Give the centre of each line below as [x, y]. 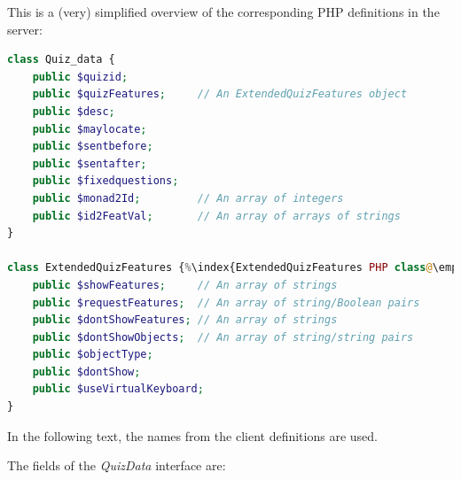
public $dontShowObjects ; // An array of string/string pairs [223, 337]
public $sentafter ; [90, 163]
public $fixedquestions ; [105, 181]
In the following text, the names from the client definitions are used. [192, 435]
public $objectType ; [93, 355]
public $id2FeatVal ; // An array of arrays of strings [216, 216]
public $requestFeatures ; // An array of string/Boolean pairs [226, 302]
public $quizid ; [80, 77]
